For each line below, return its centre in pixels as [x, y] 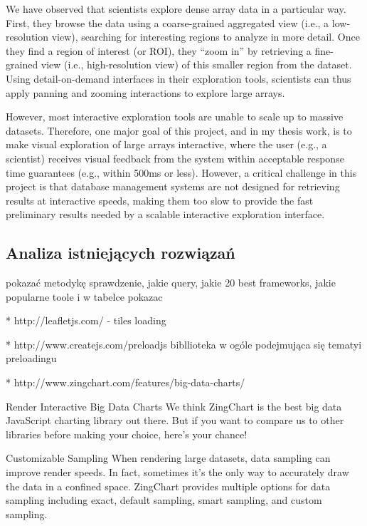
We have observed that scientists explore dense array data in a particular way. [176, 9]
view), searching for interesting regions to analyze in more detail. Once [206, 37]
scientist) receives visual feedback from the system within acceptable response [175, 158]
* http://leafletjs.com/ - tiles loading [86, 320]
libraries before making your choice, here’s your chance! [127, 434]
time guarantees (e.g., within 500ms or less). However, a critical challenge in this [181, 172]
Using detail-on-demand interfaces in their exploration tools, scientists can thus [179, 78]
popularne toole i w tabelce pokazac [84, 296]
